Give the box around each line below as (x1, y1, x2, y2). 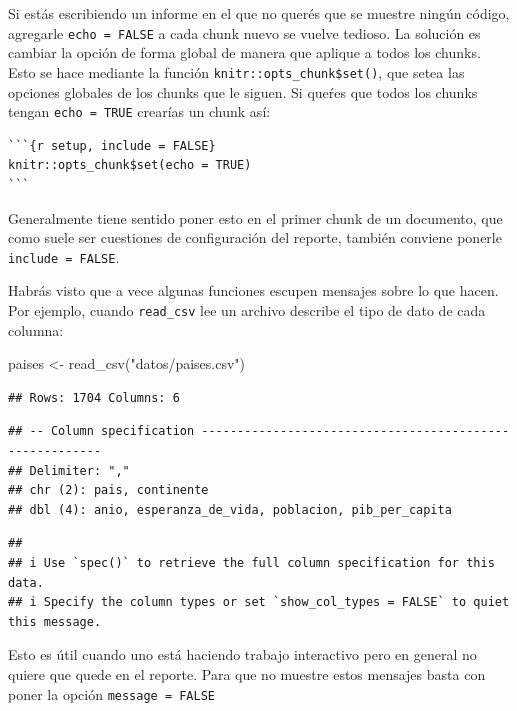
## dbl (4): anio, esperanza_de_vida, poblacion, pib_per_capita (8, 502, 452, 517)
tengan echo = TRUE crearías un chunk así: (8, 101, 271, 122)
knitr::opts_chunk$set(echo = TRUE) (8, 158, 252, 173)
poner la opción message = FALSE (8, 683, 216, 704)
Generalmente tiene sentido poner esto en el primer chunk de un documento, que (8, 207, 503, 228)
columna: (8, 319, 64, 340)
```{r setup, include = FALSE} (8, 138, 216, 153)
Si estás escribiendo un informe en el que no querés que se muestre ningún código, (8, 3, 510, 23)
